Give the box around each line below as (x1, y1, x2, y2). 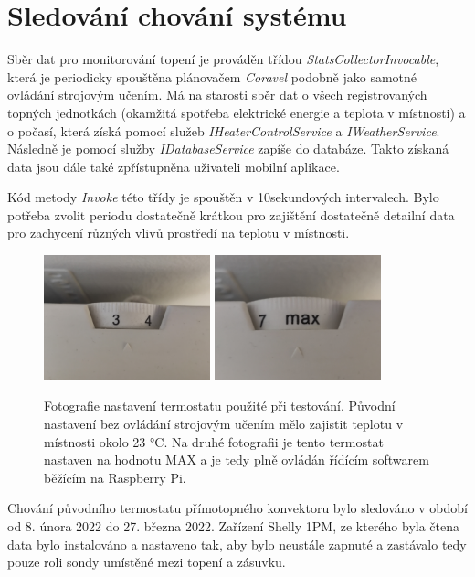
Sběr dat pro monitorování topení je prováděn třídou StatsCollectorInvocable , (7, 49, 439, 69)
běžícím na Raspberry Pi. (44, 467, 186, 486)
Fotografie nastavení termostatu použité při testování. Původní (44, 396, 396, 415)
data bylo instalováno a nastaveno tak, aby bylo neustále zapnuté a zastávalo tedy (7, 534, 467, 553)
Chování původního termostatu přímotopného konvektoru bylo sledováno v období (7, 498, 468, 518)
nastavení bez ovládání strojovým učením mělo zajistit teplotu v (44, 413, 404, 433)
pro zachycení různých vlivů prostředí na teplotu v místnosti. (7, 223, 350, 242)
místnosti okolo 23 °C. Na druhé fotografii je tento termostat (44, 432, 384, 451)
